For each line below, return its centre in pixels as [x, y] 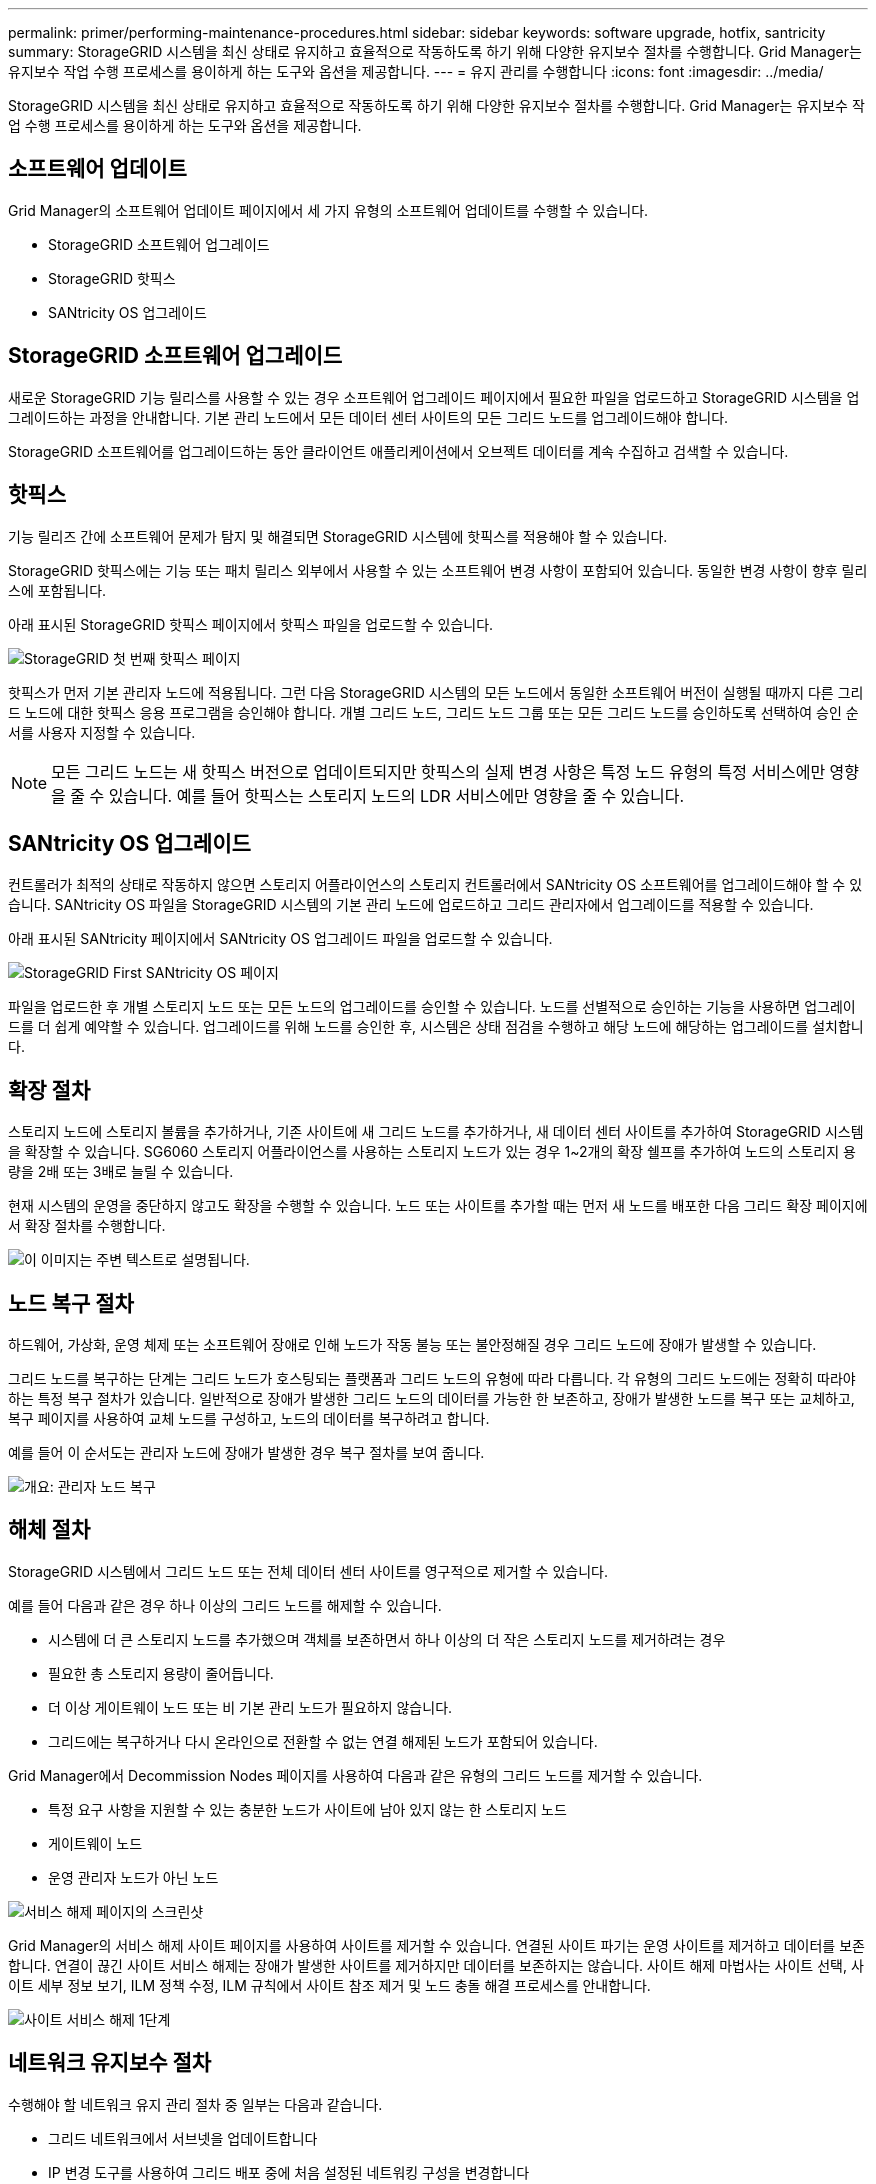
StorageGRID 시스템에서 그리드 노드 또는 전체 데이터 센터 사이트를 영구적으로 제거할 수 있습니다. [308, 1571]
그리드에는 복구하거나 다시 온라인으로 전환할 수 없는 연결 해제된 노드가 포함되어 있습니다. [323, 1741]
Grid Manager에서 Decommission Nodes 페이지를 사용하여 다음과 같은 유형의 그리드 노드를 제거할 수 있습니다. [355, 1775]
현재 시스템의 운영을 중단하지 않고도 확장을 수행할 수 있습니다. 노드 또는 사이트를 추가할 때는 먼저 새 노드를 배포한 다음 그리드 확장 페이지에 [438, 1206]
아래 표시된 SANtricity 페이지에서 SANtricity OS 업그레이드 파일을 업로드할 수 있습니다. [280, 939]
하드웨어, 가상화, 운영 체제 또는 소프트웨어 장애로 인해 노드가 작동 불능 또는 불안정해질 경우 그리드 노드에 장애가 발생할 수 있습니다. [412, 1345]
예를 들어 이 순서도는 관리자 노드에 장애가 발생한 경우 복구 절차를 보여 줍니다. [246, 1453]
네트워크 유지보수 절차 [110, 2063]
